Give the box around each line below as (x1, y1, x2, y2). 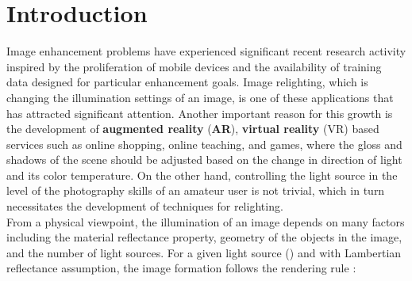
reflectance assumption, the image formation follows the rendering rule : (6, 260, 356, 276)
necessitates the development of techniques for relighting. (6, 198, 283, 215)
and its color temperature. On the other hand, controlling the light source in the (6, 166, 398, 183)
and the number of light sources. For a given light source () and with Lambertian (6, 244, 402, 260)
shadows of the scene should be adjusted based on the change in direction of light (6, 151, 402, 168)
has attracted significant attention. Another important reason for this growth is (6, 104, 393, 121)
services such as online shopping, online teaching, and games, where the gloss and (6, 135, 402, 152)
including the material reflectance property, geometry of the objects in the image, (6, 229, 402, 245)
